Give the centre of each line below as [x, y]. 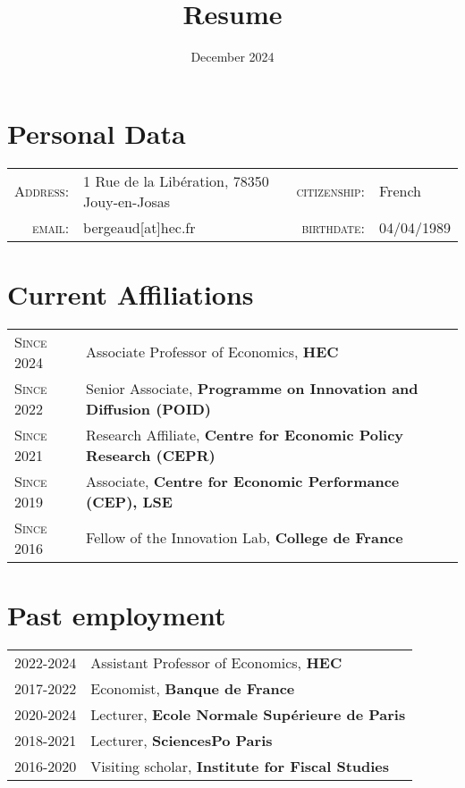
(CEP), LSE [129, 501]
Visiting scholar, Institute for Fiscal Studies [240, 766]
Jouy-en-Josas [127, 201]
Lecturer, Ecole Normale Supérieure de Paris [248, 714]
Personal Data [97, 133]
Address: [42, 191]
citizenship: [330, 191]
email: [51, 227]
